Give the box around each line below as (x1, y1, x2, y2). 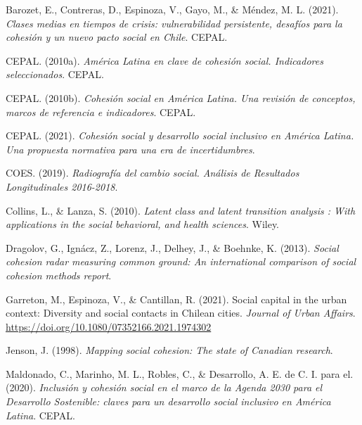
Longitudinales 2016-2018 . (6, 179, 118, 194)
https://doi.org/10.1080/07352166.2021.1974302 (6, 319, 212, 334)
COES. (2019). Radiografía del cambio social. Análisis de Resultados (6, 165, 299, 180)
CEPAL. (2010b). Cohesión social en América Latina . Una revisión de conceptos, (6, 90, 356, 105)
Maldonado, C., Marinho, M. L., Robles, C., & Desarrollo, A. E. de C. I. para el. (6, 366, 354, 381)
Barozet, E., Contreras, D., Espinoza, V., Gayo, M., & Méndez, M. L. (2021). (6, 2, 339, 16)
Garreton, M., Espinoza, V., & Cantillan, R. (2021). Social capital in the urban (6, 291, 347, 306)
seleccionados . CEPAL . (6, 67, 104, 82)
